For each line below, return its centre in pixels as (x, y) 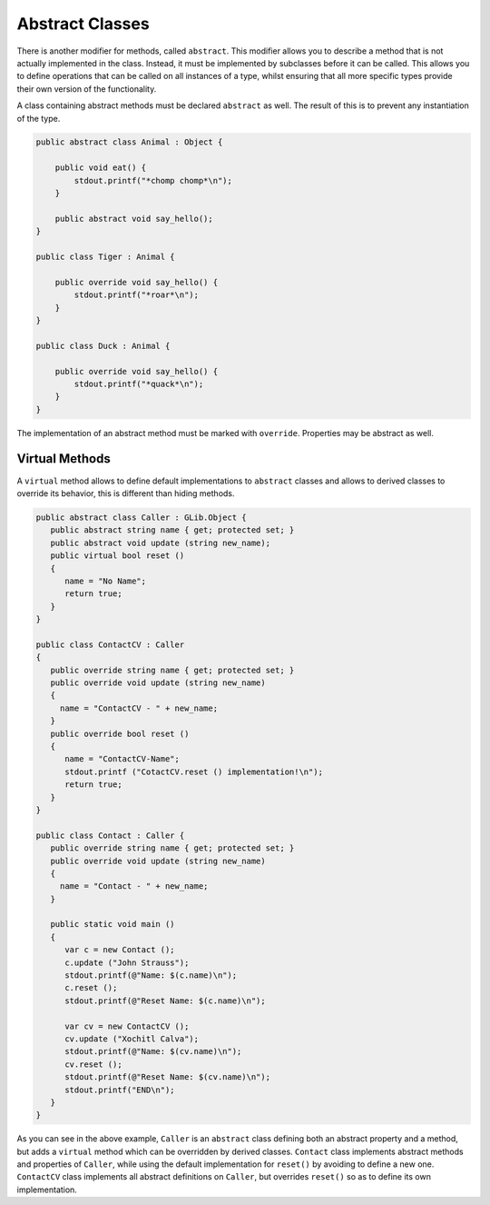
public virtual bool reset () (118, 556)
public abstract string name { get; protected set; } (172, 530)
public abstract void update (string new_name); (161, 543)
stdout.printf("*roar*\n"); (137, 295)
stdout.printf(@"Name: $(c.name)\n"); (151, 976)
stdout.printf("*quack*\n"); (139, 383)
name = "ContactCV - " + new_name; (138, 708)
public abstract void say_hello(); (134, 219)
